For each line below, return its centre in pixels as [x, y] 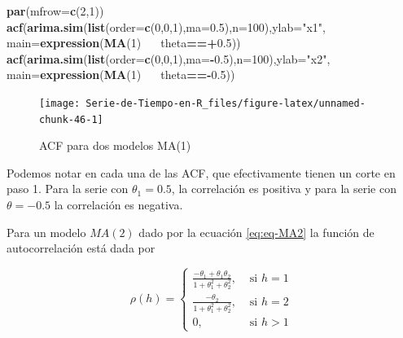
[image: [60, 103]
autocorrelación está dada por [81, 248]
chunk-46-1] [71, 119]
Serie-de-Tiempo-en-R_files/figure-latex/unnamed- [226, 103]
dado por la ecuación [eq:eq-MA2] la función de [256, 232]
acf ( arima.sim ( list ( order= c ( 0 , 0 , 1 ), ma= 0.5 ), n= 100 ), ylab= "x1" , [166, 26]
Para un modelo [46, 232]
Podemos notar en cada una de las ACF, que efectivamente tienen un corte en [201, 172]
